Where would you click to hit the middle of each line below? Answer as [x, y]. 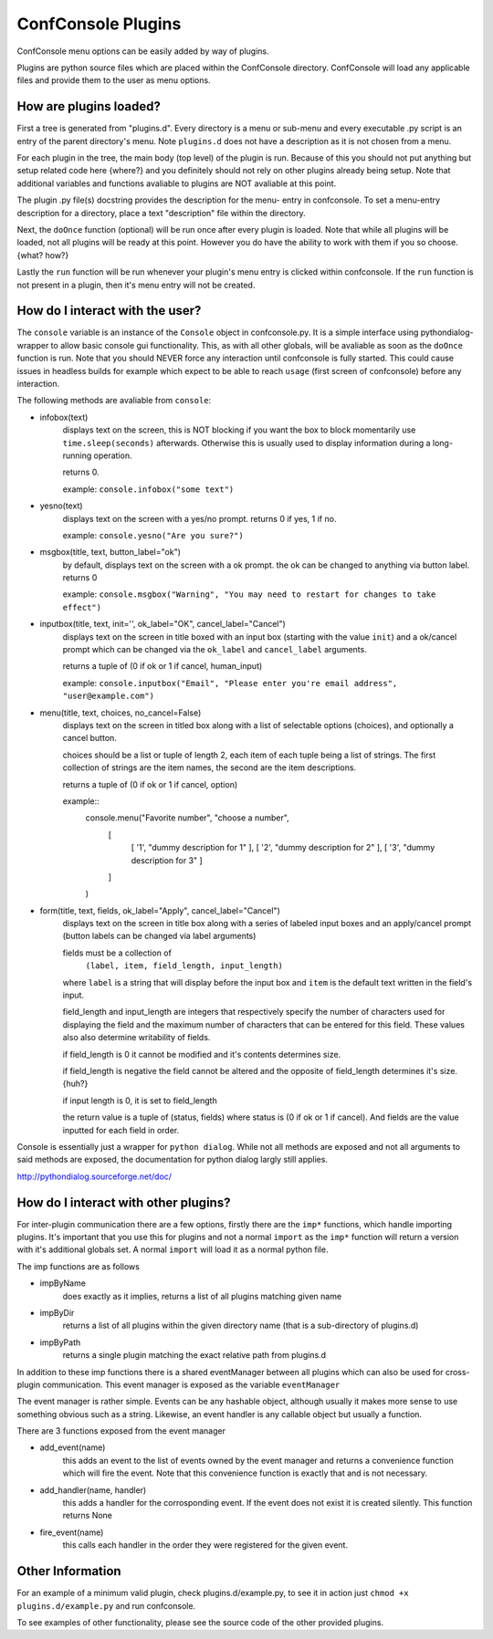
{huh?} [75, 1084]
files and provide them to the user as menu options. [114, 80]
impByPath [60, 1342]
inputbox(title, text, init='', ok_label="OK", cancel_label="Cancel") [163, 624]
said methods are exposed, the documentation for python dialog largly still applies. [173, 1160]
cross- [457, 1372]
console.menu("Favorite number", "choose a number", [187, 818]
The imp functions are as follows [79, 1266]
